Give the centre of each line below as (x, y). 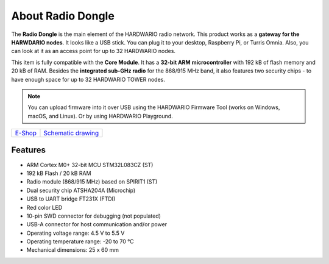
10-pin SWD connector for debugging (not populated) (94, 216)
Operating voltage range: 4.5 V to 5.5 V (76, 233)
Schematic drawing (71, 133)
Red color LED (44, 207)
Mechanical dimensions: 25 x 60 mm (73, 250)
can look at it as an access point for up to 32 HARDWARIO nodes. (94, 51)
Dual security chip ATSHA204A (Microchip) (81, 190)
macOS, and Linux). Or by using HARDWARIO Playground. (100, 116)
